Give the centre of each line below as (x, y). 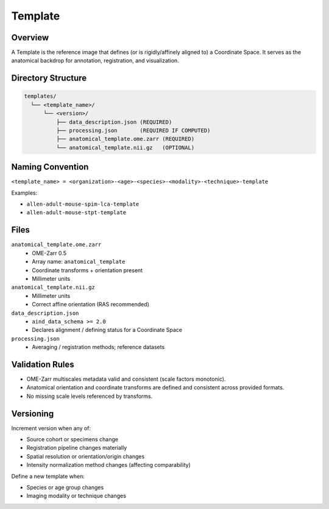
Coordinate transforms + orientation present (87, 270)
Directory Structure (49, 78)
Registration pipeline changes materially (77, 448)
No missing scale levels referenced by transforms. (90, 396)
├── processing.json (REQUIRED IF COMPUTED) (133, 131)
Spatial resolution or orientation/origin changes (86, 456)
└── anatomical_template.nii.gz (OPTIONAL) (125, 147)
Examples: (24, 193)
